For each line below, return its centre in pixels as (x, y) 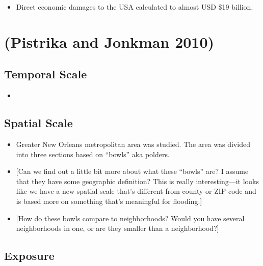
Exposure (29, 256)
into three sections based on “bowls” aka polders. (93, 154)
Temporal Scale (46, 74)
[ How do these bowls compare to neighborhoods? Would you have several (130, 218)
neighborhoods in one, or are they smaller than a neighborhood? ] (117, 228)
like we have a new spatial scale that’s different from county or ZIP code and (136, 191)
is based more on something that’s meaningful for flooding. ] (109, 201)
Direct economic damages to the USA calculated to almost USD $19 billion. (135, 7)
